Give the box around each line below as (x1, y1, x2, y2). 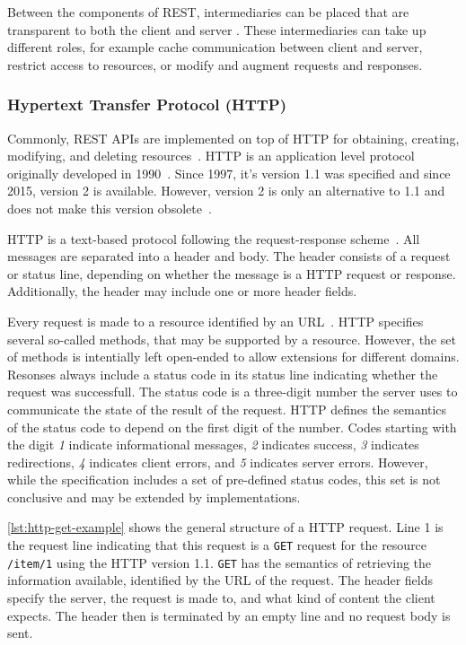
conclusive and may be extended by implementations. (7, 487, 301, 506)
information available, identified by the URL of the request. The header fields (7, 571, 433, 589)
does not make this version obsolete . (7, 198, 212, 217)
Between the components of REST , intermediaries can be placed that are (7, 3, 409, 21)
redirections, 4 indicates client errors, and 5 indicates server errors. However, (7, 452, 428, 471)
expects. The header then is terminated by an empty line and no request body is (7, 606, 451, 624)
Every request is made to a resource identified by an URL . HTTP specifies (7, 311, 424, 330)
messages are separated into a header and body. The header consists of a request (7, 247, 451, 266)
